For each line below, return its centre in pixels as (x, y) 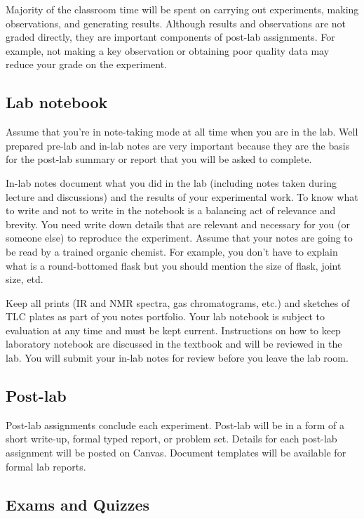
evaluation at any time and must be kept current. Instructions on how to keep (173, 330)
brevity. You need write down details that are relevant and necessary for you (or (178, 224)
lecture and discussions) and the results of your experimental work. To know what (182, 196)
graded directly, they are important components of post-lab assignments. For (170, 37)
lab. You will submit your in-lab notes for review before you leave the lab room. (177, 358)
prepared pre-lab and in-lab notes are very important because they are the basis (178, 145)
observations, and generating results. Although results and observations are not (176, 23)
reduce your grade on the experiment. (86, 64)
